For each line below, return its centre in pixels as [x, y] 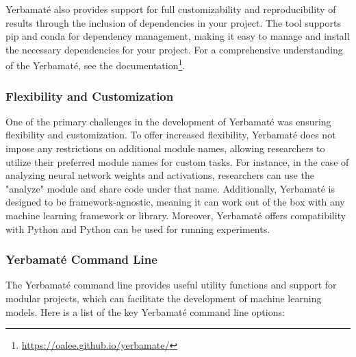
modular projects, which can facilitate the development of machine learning [164, 298]
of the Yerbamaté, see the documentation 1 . [96, 64]
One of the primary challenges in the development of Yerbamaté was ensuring [168, 121]
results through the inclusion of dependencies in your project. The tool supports [173, 22]
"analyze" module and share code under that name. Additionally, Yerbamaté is [170, 188]
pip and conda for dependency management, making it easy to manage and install [178, 36]
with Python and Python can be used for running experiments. [138, 229]
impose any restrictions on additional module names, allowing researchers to [165, 148]
